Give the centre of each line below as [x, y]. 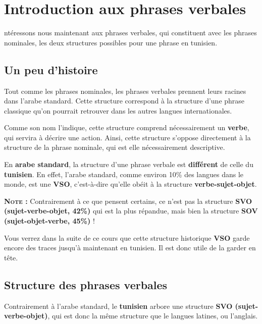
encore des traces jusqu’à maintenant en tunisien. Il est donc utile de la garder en [130, 248]
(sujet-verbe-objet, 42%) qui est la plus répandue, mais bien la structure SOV [131, 211]
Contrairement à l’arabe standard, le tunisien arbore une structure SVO [118, 306]
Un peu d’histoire [51, 69]
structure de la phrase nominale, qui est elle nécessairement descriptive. [115, 147]
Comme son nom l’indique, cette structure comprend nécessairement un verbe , [127, 127]
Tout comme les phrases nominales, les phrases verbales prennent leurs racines [125, 91]
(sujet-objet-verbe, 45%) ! [49, 221]
